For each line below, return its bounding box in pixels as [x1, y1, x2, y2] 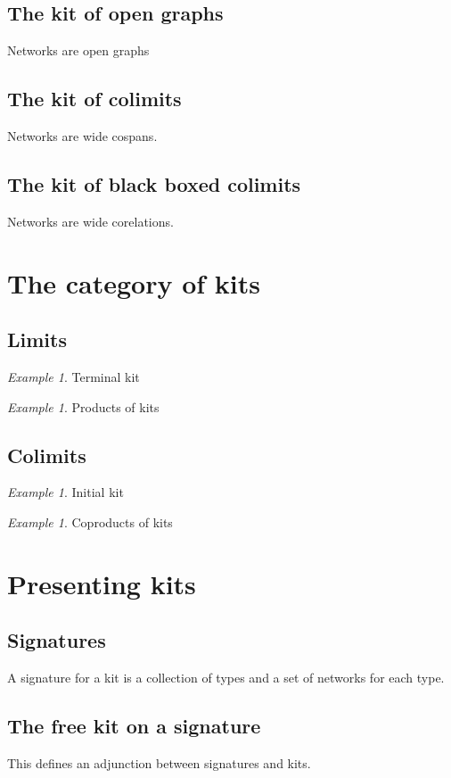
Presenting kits [7, 565, 196, 601]
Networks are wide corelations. [7, 211, 174, 230]
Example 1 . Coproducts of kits [7, 512, 173, 531]
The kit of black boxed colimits [7, 170, 301, 197]
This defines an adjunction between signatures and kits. [7, 753, 311, 772]
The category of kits [7, 264, 261, 301]
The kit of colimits [7, 85, 182, 112]
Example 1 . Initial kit [7, 483, 124, 501]
